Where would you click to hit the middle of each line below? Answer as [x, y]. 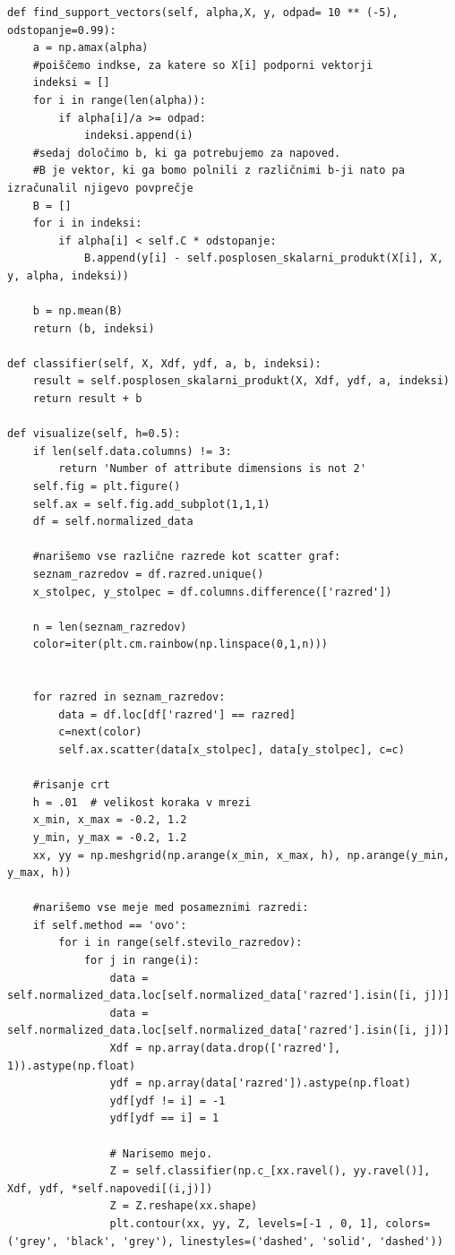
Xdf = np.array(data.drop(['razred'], [225, 1049]
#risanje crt [71, 785]
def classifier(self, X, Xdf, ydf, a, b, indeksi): [164, 363]
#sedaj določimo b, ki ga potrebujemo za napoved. [187, 153]
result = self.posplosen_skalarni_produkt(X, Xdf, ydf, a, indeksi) [241, 381]
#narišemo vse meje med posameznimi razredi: [171, 908]
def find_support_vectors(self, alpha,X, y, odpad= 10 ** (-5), [203, 13]
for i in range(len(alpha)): [119, 100]
